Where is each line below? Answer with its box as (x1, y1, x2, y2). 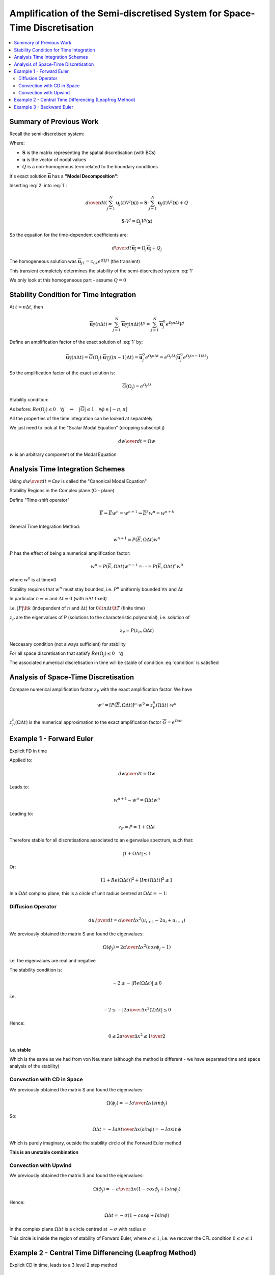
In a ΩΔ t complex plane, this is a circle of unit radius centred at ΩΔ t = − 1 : (9, 890, 168, 897)
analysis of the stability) (9, 1063, 60, 1069)
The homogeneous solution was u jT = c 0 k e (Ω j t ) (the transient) (9, 258, 140, 266)
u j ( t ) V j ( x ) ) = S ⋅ (116, 199, 149, 207)
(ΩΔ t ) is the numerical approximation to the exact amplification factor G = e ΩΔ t (15, 719, 182, 725)
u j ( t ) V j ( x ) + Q (157, 199, 188, 207)
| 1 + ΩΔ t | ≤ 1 (122, 851, 152, 856)
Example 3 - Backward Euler (14, 104, 74, 110)
